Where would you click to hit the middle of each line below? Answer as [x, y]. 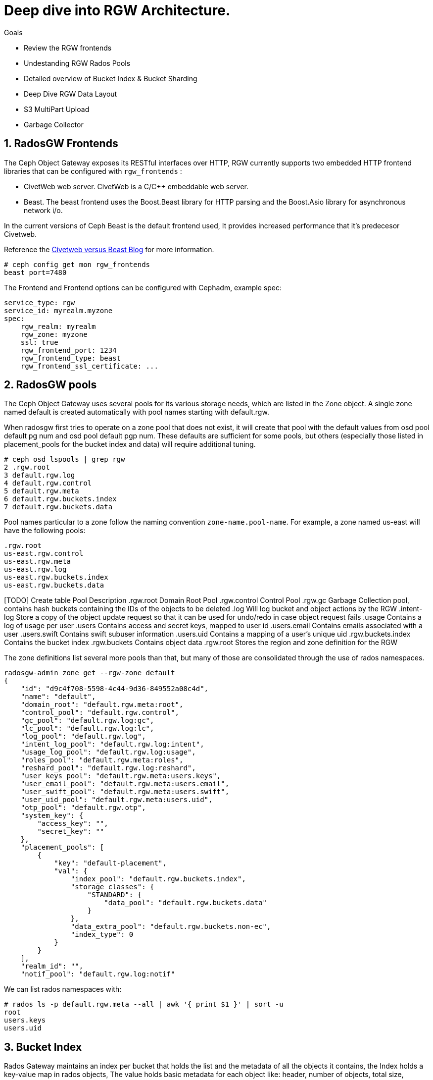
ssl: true [39, 342]
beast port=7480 [35, 272]
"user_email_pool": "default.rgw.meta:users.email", [125, 784]
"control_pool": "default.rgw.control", [100, 713]
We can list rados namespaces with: [63, 989]
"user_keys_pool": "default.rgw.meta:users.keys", [121, 776]
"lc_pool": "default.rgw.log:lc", [87, 729]
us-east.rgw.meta [37, 562]
